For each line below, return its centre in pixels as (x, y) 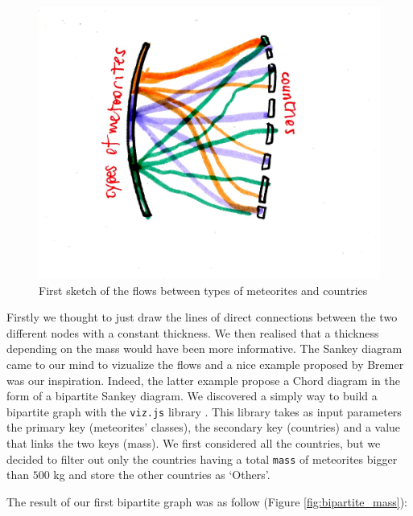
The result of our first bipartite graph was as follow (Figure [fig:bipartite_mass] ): (207, 501)
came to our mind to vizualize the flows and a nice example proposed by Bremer (205, 364)
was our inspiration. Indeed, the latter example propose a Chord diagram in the (203, 380)
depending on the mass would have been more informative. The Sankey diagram (204, 348)
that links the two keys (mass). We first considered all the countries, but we (194, 443)
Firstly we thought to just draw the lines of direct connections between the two (202, 317)
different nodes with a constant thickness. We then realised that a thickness (193, 332)
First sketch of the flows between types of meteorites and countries (203, 290)
